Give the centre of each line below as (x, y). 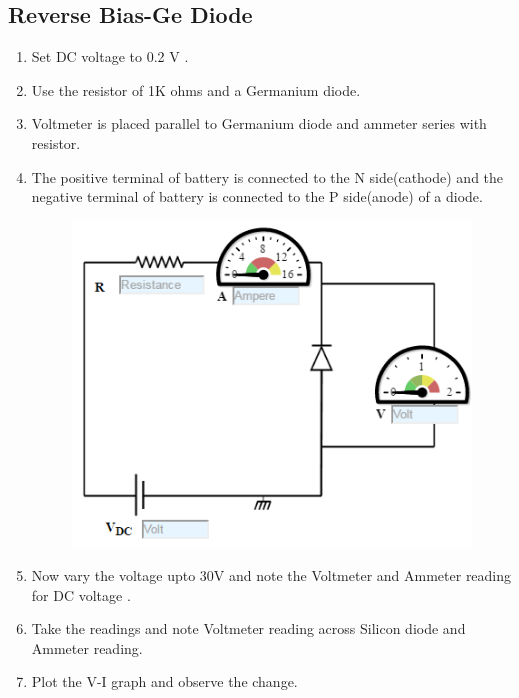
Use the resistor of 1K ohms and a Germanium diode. (196, 89)
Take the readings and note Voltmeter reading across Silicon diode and (248, 628)
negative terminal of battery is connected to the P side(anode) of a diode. (257, 196)
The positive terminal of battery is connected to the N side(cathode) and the (267, 176)
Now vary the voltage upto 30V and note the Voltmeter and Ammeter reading (271, 575)
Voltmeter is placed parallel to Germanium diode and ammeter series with (259, 123)
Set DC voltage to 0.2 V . (110, 56)
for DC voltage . (81, 594)
